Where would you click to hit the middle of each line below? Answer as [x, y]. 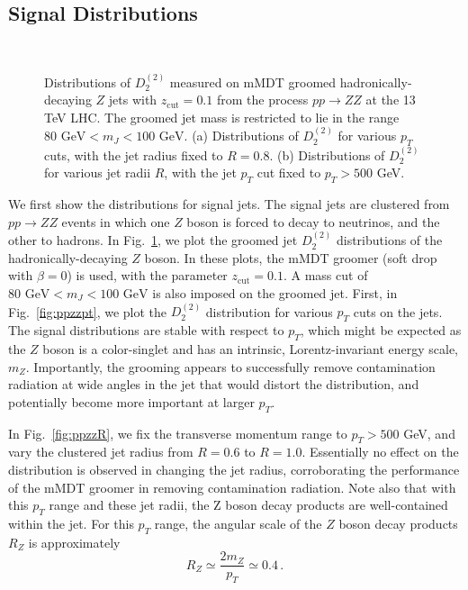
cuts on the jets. [398, 311]
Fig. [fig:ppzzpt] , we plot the [88, 311]
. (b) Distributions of [327, 154]
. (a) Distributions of [241, 136]
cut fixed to [289, 172]
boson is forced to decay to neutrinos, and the [313, 221]
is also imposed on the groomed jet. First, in [275, 292]
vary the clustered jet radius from [101, 452]
